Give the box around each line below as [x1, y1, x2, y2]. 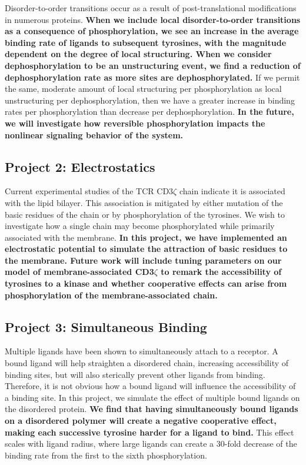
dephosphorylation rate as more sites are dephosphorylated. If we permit [5, 71, 300, 83]
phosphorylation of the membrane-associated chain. [5, 288, 218, 301]
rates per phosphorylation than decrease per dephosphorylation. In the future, [5, 105, 294, 118]
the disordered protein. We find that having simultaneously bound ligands [5, 403, 298, 415]
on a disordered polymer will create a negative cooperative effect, [5, 414, 277, 427]
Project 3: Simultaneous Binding [5, 317, 207, 336]
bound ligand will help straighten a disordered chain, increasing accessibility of [5, 357, 289, 369]
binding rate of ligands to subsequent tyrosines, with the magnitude [5, 36, 287, 48]
